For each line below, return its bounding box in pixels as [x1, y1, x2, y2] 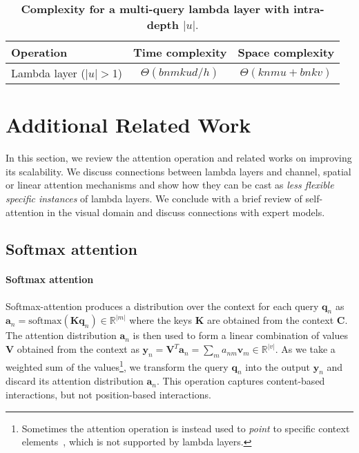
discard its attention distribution [6, 374, 144, 388]
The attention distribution [6, 328, 117, 343]
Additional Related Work [6, 110, 251, 139]
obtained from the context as [17, 342, 139, 356]
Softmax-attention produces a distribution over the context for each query [6, 298, 319, 313]
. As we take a [275, 342, 336, 356]
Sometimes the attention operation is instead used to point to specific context [21, 421, 350, 435]
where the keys [129, 313, 192, 327]
